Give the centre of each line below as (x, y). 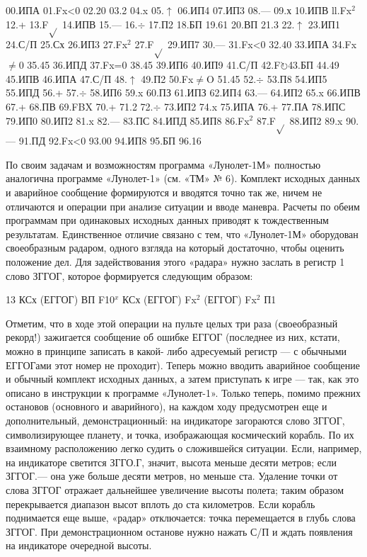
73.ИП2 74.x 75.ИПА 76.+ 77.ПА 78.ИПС (255, 106)
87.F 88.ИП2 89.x (299, 120)
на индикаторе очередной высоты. (79, 545)
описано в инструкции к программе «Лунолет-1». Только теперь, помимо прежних (183, 392)
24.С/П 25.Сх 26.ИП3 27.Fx (67, 44)
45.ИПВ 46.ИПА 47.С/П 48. (66, 78)
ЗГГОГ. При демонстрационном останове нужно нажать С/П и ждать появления (179, 531)
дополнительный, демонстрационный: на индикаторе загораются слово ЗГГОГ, (175, 420)
